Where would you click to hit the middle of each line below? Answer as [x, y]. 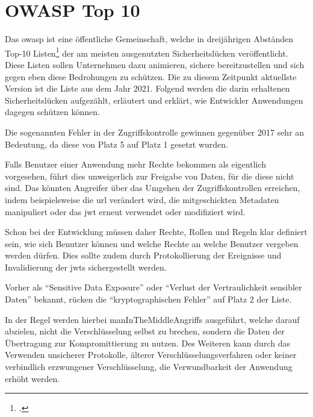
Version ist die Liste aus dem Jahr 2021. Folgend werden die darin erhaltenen [147, 88]
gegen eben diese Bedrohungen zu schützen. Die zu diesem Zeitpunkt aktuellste [151, 76]
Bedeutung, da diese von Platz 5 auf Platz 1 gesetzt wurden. [116, 144]
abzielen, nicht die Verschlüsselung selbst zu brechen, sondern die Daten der [145, 331]
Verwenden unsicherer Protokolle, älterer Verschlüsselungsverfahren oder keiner [151, 355]
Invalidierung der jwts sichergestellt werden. [86, 267]
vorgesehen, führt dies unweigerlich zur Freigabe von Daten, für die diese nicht [150, 176]
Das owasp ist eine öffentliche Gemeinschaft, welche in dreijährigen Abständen [149, 39]
